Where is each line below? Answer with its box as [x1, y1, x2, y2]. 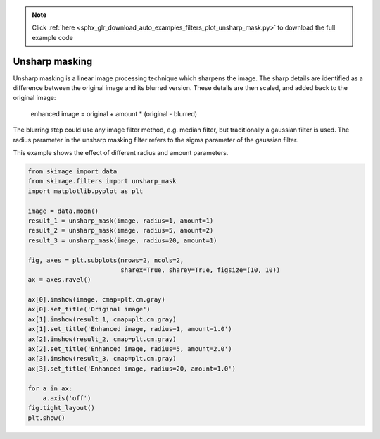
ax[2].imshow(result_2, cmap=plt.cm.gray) [27, 335, 177, 343]
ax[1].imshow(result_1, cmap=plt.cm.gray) [27, 315, 177, 323]
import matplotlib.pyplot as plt [27, 187, 144, 195]
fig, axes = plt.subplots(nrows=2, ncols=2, [27, 256, 184, 264]
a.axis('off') [42, 395, 91, 402]
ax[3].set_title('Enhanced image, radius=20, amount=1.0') [27, 364, 236, 373]
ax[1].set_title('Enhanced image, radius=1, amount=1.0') [27, 325, 232, 333]
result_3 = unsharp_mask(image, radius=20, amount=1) [27, 236, 217, 245]
